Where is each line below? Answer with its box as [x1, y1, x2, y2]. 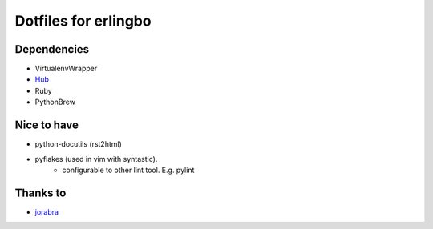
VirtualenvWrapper [34, 64, 98, 74]
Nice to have [14, 119, 79, 132]
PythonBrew [34, 97, 76, 107]
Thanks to [14, 186, 67, 199]
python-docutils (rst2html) [34, 139, 122, 149]
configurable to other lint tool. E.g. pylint [62, 165, 195, 175]
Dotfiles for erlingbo [14, 12, 152, 30]
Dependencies [14, 42, 90, 56]
